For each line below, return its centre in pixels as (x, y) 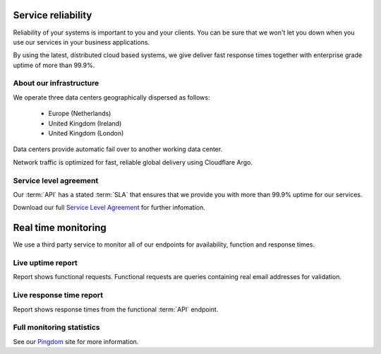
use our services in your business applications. (81, 42)
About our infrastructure (56, 83)
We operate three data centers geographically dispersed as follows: (111, 97)
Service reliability (53, 15)
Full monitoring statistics (56, 327)
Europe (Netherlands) (80, 114)
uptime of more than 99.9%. (54, 65)
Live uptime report (45, 263)
